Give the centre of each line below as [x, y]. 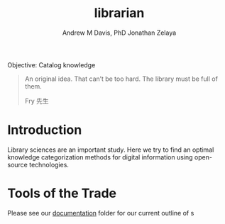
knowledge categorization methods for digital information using [100, 157]
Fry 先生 [37, 101]
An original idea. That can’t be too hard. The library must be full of [121, 79]
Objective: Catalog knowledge [51, 65]
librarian [119, 13]
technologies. [49, 164]
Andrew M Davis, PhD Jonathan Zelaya [119, 33]
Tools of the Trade [62, 194]
